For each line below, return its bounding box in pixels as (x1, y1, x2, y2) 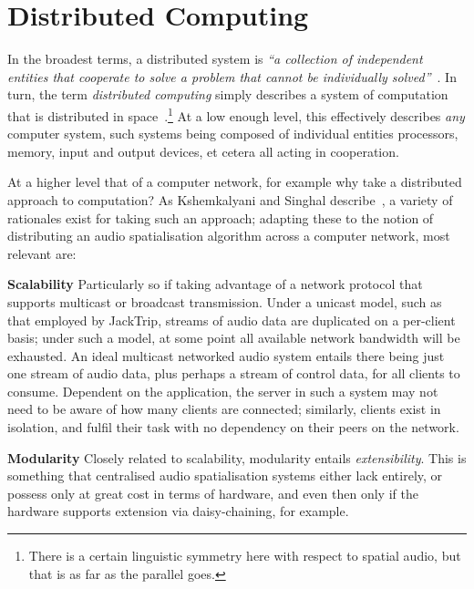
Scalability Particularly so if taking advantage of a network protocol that (7, 274, 423, 294)
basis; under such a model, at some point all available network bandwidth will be (7, 328, 460, 347)
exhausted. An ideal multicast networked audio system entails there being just (7, 346, 445, 365)
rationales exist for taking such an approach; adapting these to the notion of (7, 208, 434, 227)
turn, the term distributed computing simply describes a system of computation (7, 85, 448, 104)
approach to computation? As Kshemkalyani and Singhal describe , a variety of (7, 190, 453, 209)
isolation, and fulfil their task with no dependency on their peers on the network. (7, 418, 459, 437)
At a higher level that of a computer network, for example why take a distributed (7, 172, 462, 191)
